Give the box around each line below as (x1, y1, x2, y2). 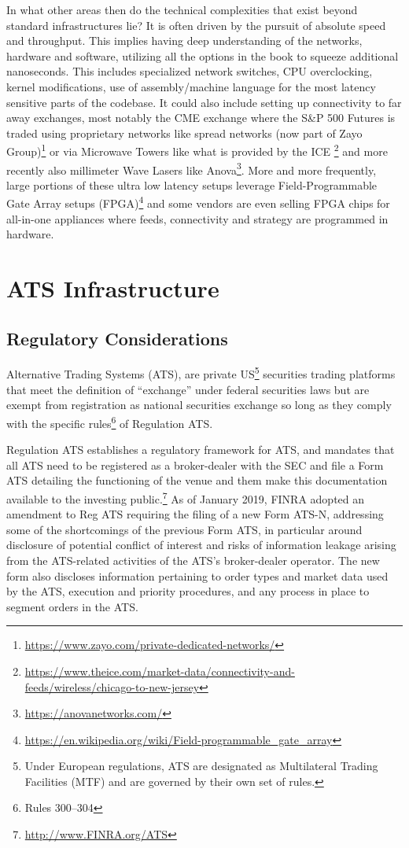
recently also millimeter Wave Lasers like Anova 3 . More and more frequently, (6, 159, 377, 178)
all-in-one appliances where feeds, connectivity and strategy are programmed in (6, 210, 389, 227)
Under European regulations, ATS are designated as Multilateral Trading (24, 758, 378, 774)
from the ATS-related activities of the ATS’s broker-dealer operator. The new (6, 551, 380, 568)
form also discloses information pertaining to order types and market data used (6, 567, 389, 584)
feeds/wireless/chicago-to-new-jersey (24, 678, 200, 695)
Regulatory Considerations (6, 326, 228, 350)
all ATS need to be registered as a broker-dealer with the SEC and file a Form (6, 456, 384, 473)
